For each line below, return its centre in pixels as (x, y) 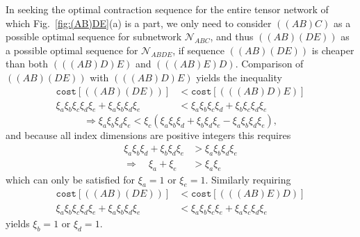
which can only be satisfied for (71, 179)
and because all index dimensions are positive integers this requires (148, 135)
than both (27, 64)
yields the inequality (239, 77)
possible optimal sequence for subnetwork (94, 36)
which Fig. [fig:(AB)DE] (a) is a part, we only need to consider (139, 23)
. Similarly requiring (248, 179)
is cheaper (333, 50)
